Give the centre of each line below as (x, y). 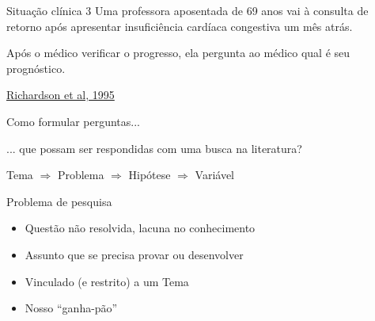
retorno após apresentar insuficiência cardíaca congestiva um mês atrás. (180, 26)
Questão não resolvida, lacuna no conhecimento (140, 228)
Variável (215, 175)
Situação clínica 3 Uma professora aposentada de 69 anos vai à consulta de (187, 10)
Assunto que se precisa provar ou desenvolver (134, 254)
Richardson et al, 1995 (61, 95)
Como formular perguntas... (73, 121)
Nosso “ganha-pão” (71, 308)
